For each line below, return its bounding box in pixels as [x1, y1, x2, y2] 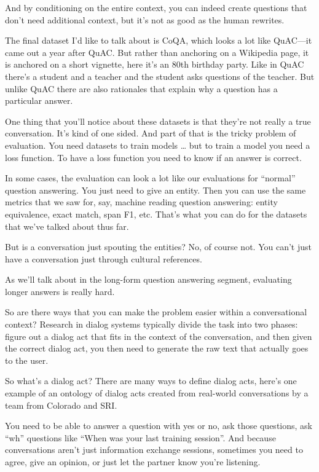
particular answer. [5, 94, 73, 107]
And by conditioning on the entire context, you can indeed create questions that [5, 1, 307, 14]
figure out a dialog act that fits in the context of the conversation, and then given [5, 329, 312, 342]
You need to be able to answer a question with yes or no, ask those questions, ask [5, 419, 312, 432]
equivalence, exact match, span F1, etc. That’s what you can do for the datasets [5, 207, 307, 220]
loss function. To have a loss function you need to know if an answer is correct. [5, 151, 302, 163]
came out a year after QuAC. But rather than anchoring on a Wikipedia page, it [5, 45, 309, 58]
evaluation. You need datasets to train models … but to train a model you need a [5, 138, 310, 151]
